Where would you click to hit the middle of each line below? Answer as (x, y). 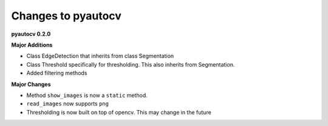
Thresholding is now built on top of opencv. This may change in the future (119, 112)
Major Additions (32, 45)
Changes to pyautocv (66, 16)
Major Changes (31, 84)
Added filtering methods (57, 73)
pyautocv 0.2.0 (31, 34)
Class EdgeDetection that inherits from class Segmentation (100, 56)
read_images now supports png (68, 104)
